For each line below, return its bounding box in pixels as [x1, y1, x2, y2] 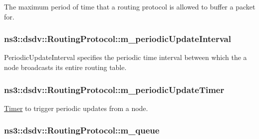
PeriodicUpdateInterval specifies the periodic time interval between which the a [4, 52, 247, 62]
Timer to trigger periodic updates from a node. [4, 102, 148, 113]
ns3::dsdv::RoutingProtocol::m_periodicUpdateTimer [4, 83, 225, 95]
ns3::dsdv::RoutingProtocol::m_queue [4, 124, 160, 136]
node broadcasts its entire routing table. [4, 62, 127, 72]
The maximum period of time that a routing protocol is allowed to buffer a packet [4, 1, 256, 11]
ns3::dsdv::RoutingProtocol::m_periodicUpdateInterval [4, 32, 231, 45]
